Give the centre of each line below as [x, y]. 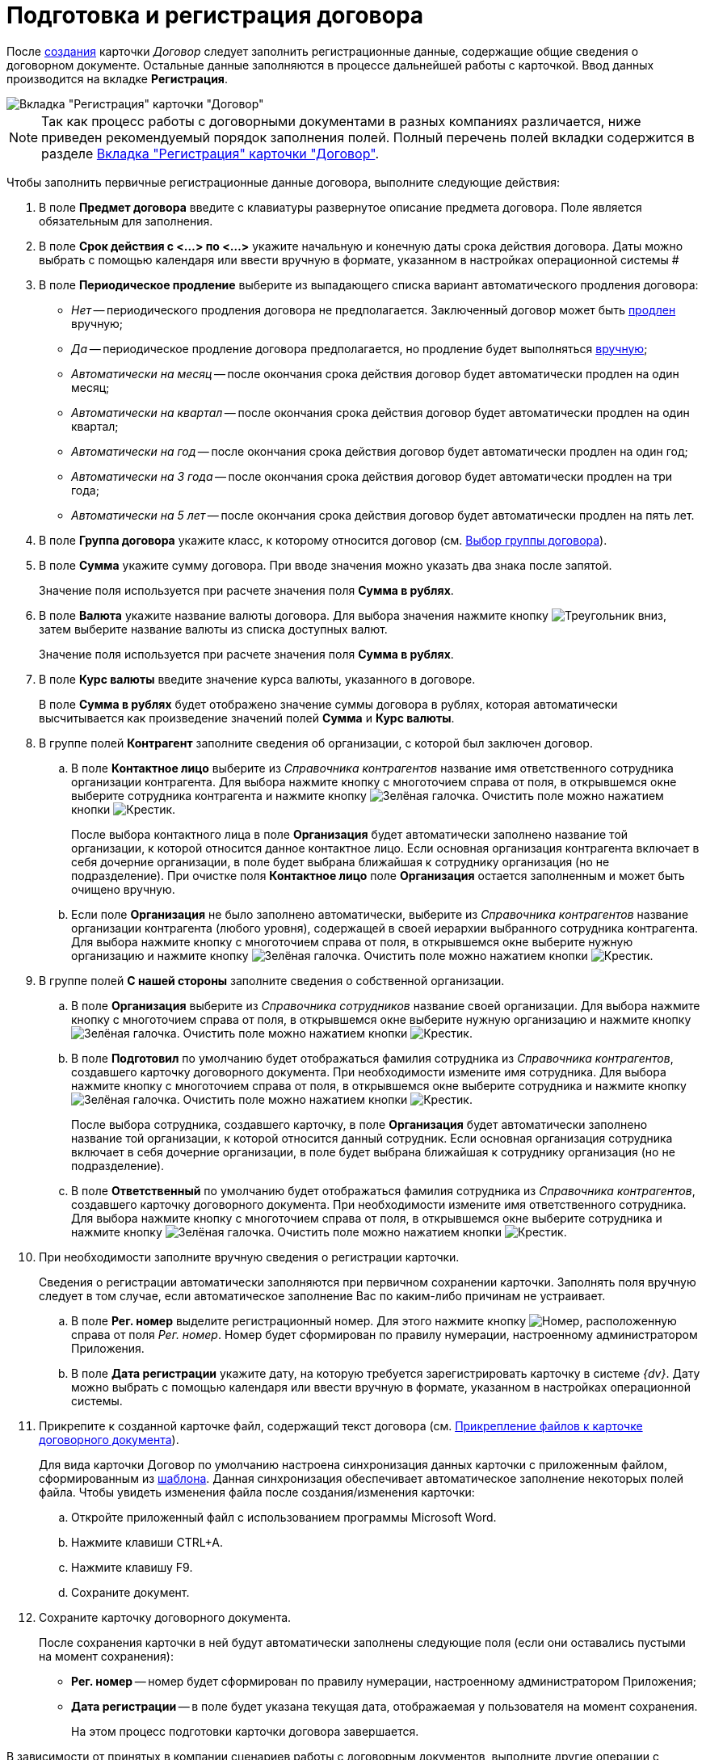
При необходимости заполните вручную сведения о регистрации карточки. [249, 1257]
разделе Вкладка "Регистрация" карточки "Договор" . [210, 153]
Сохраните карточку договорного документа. [165, 1617]
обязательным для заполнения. [126, 221]
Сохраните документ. [130, 1592]
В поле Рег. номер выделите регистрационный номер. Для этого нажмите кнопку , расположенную [374, 1320]
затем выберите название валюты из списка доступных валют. [213, 629]
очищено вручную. [123, 889]
